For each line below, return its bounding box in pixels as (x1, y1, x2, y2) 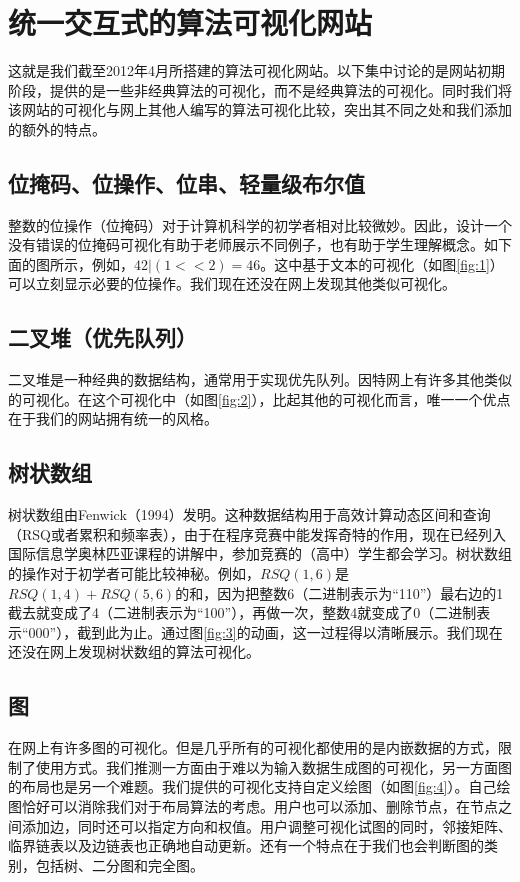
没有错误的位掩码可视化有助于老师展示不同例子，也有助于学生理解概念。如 (8, 234, 498, 255)
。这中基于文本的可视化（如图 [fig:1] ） (260, 253, 504, 274)
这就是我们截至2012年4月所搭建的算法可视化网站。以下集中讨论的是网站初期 (8, 60, 505, 81)
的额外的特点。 (8, 118, 106, 139)
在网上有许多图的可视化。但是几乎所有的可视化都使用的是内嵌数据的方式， (8, 737, 498, 758)
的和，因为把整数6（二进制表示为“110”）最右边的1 (175, 582, 504, 603)
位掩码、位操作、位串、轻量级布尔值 (8, 167, 365, 198)
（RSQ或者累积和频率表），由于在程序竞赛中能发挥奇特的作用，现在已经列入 (8, 523, 506, 544)
